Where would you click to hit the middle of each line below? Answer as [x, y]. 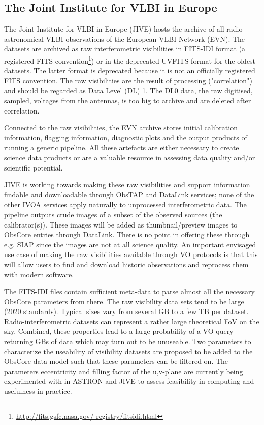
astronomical [24, 38]
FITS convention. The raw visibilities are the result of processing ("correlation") [128, 80]
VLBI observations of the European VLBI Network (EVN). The [145, 38]
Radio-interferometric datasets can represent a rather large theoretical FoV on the [132, 321]
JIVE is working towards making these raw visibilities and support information [127, 185]
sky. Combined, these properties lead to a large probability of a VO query [119, 331]
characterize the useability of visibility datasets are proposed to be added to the [128, 351]
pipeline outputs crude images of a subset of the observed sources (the [113, 214]
